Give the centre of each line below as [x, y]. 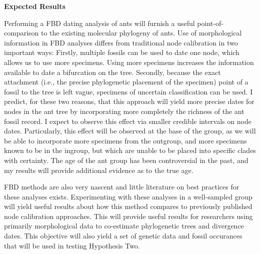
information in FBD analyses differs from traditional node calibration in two [121, 42]
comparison [21, 33]
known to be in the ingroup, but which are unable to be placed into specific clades [130, 150]
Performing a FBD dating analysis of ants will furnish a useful [99, 23]
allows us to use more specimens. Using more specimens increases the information [129, 62]
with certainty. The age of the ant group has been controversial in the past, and [126, 160]
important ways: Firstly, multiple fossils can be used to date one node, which [122, 52]
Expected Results [35, 6]
